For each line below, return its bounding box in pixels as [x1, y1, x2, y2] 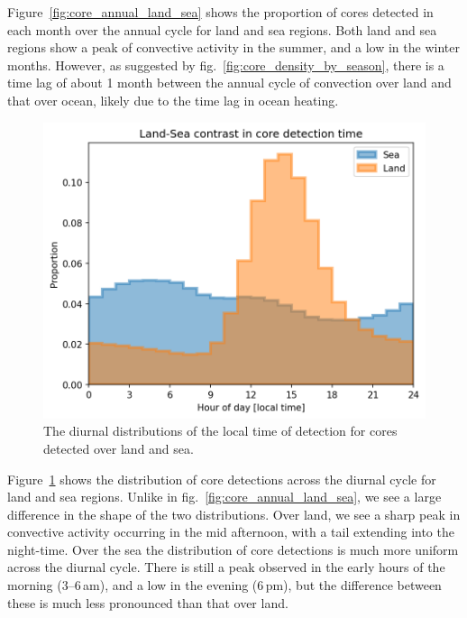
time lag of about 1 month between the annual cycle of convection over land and [7, 73, 452, 92]
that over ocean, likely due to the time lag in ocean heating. [7, 90, 339, 109]
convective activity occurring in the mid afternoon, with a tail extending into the [7, 522, 454, 541]
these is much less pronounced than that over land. [7, 593, 288, 612]
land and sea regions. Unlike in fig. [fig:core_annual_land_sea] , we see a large [7, 487, 442, 506]
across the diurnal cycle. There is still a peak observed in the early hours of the [7, 558, 445, 576]
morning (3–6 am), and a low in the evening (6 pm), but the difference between [7, 576, 442, 595]
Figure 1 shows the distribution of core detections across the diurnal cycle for [7, 469, 436, 488]
